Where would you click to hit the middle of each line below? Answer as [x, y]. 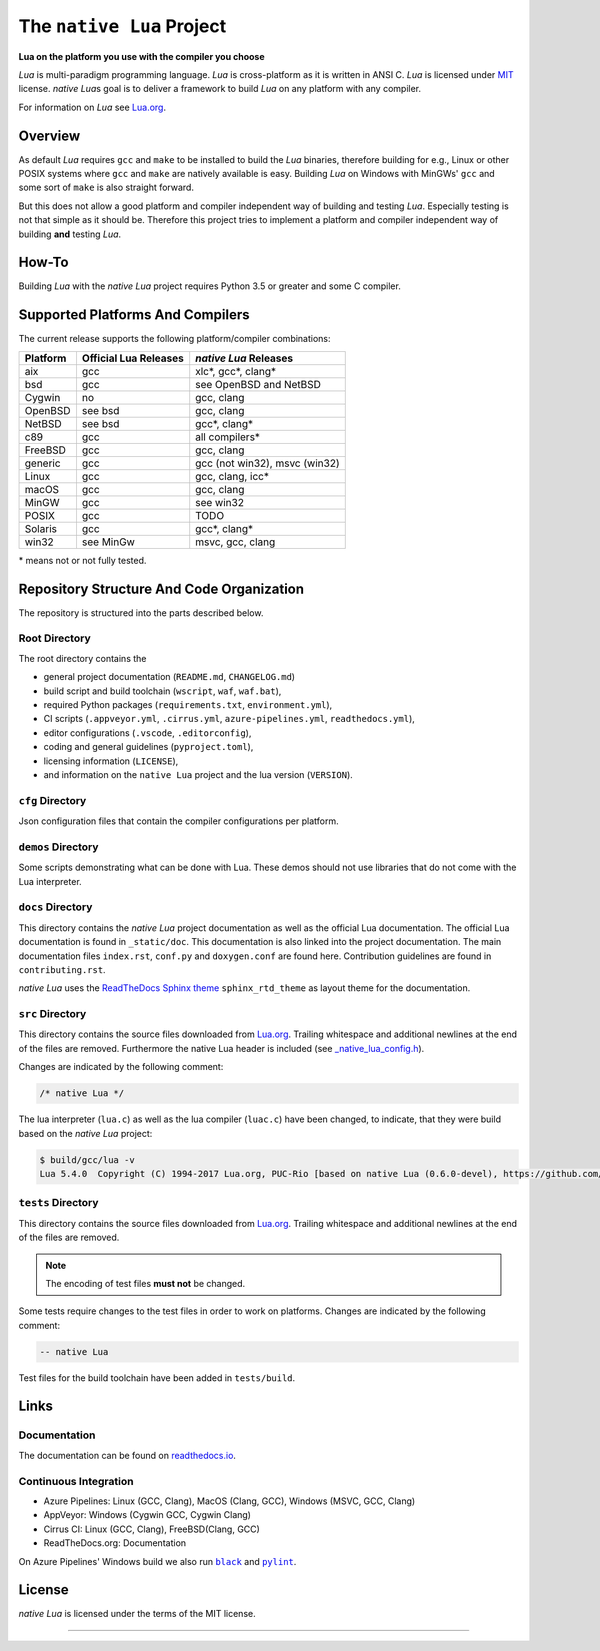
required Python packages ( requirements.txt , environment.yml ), [188, 704]
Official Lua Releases [133, 358]
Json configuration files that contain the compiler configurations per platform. [178, 821]
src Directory [52, 1014]
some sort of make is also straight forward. [106, 187]
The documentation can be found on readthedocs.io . [127, 1455]
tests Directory [58, 1203]
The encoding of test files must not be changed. [145, 1283]
